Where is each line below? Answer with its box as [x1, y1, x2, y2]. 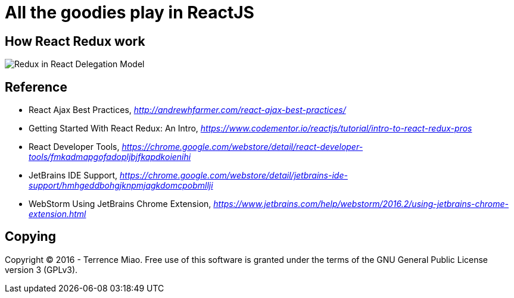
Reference [5, 79, 67, 95]
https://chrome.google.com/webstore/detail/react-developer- [122, 142, 363, 152]
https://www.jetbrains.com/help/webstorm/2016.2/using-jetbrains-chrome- [213, 199, 509, 209]
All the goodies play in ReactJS [5, 2, 254, 23]
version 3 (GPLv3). [5, 264, 78, 275]
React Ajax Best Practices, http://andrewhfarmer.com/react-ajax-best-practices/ [29, 105, 346, 115]
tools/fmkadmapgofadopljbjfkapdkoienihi [29, 152, 191, 162]
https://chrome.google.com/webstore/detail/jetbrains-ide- [120, 170, 348, 181]
